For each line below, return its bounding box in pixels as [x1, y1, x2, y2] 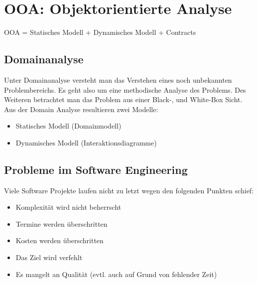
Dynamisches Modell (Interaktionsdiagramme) [15, 137, 157, 147]
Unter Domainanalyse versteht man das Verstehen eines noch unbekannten [4, 74, 232, 85]
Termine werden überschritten [15, 218, 108, 229]
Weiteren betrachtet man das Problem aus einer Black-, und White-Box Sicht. [4, 94, 243, 105]
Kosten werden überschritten [15, 235, 104, 246]
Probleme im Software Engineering [4, 161, 188, 177]
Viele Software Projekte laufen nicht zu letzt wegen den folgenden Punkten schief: [4, 185, 254, 195]
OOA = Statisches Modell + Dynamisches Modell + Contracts [4, 27, 196, 37]
